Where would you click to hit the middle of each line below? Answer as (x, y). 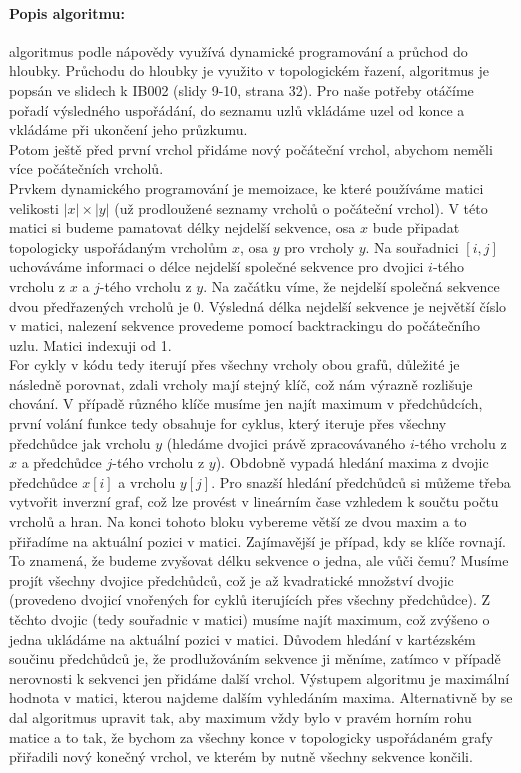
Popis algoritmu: (67, 12)
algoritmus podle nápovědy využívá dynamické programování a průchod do (238, 50)
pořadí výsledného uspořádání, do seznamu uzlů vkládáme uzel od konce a (237, 109)
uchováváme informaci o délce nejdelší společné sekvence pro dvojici (216, 266)
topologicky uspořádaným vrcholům (118, 246)
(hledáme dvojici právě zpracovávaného (286, 442)
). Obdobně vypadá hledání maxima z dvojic (352, 462)
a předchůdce (61, 462)
